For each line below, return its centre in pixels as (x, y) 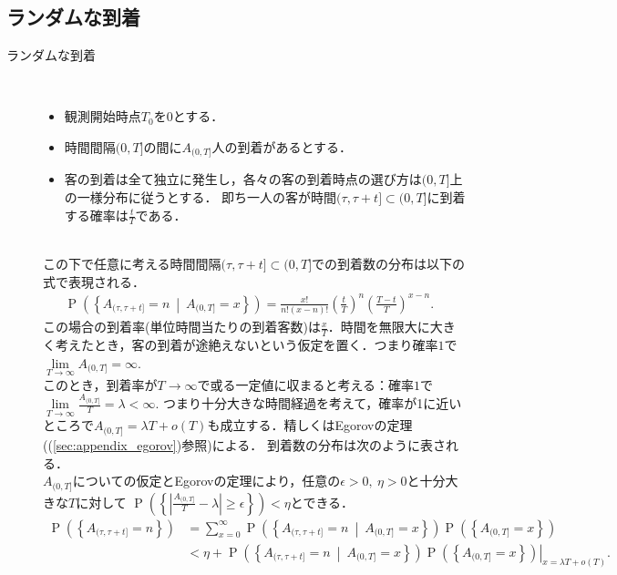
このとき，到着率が (100, 384)
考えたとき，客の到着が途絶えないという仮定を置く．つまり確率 (247, 344)
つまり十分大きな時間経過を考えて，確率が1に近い (312, 403)
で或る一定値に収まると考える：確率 (306, 384)
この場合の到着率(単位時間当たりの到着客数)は (182, 327)
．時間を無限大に (379, 327)
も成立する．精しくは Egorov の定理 (310, 425)
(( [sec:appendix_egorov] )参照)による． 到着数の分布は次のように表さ (244, 444)
